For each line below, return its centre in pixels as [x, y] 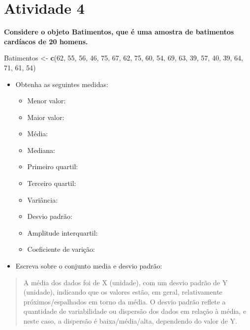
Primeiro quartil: [53, 166]
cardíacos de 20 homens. [46, 41]
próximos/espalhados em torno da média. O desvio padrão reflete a [125, 301]
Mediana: [41, 150]
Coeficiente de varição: [61, 249]
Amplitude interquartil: [62, 232]
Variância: [43, 199]
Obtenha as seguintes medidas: [62, 84]
